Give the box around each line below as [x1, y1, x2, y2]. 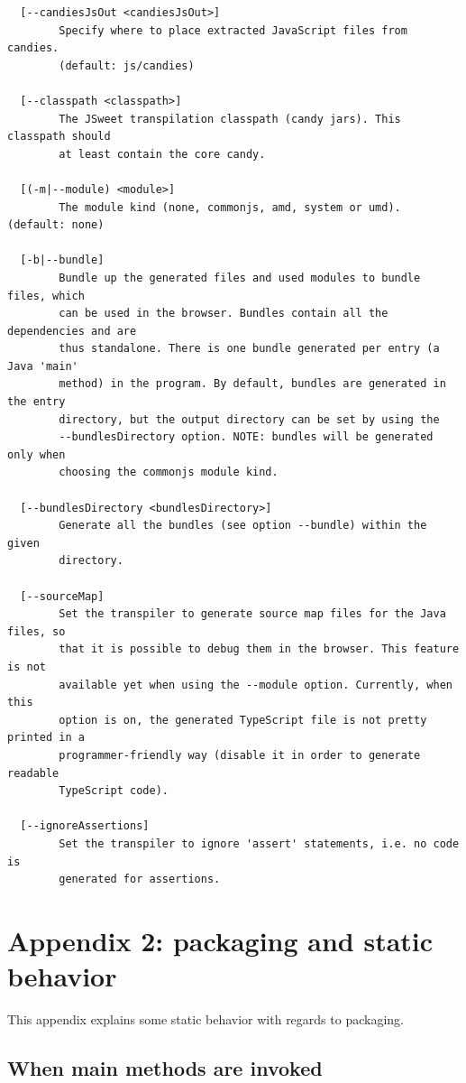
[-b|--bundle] [20, 254, 105, 267]
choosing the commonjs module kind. [59, 466, 279, 479]
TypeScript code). [59, 784, 169, 798]
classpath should [7, 130, 111, 143]
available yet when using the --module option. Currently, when [59, 678, 452, 691]
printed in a [7, 731, 85, 745]
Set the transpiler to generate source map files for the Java [59, 607, 446, 621]
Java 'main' [7, 359, 78, 373]
